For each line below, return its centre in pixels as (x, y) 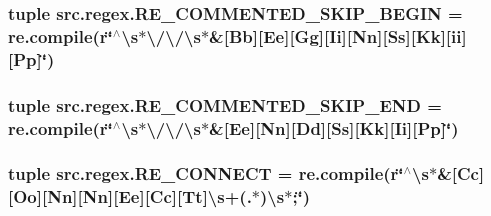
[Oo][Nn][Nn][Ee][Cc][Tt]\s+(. (130, 196)
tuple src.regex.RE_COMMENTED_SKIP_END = (225, 104)
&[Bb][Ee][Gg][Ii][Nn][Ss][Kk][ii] (338, 35)
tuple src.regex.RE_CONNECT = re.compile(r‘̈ (206, 173)
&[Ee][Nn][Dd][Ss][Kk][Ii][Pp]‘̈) (334, 127)
